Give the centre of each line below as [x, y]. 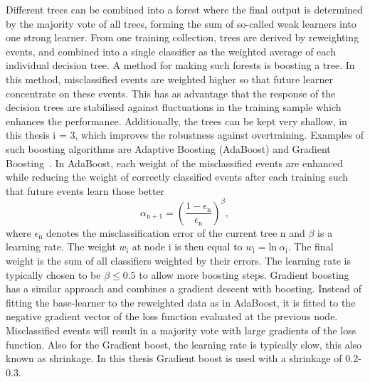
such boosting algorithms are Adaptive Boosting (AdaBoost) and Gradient [168, 148]
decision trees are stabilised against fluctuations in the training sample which [174, 107]
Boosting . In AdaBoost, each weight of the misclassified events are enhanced [174, 163]
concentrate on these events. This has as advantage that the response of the [171, 93]
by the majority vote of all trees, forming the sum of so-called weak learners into [181, 23]
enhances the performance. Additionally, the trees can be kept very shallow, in [176, 121]
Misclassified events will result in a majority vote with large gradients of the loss [181, 330]
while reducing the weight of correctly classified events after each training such [177, 177]
